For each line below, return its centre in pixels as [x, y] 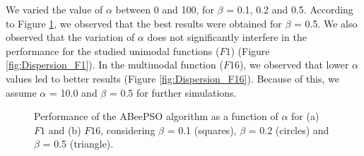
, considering [128, 130]
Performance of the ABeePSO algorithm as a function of [156, 116]
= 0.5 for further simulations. [173, 92]
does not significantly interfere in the [227, 37]
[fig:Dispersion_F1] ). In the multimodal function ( [115, 65]
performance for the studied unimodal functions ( [113, 50]
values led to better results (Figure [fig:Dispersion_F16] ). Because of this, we [173, 78]
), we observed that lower [294, 65]
